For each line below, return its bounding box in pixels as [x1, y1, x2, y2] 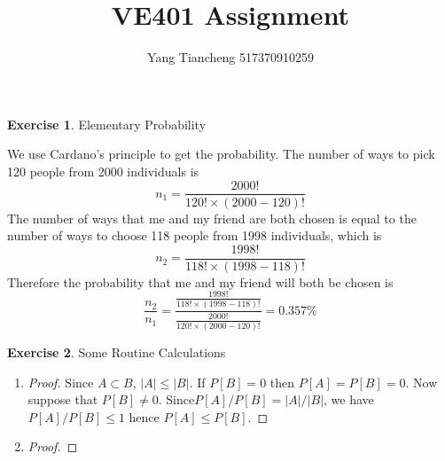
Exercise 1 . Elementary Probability [7, 114, 207, 133]
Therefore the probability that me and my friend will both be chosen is [7, 272, 394, 291]
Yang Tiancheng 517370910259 [147, 48, 314, 66]
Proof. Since [27, 372, 94, 391]
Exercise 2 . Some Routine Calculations [7, 342, 226, 361]
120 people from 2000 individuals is [7, 161, 199, 180]
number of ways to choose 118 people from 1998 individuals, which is [7, 226, 382, 245]
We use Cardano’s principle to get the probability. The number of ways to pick [7, 145, 435, 163]
